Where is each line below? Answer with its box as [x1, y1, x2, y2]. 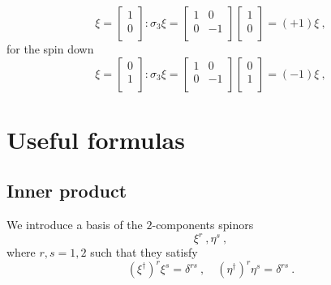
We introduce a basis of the [6, 216, 143, 233]
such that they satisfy [90, 244, 198, 261]
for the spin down [6, 40, 94, 57]
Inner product [6, 178, 127, 203]
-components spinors [152, 216, 254, 233]
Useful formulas [6, 122, 185, 155]
